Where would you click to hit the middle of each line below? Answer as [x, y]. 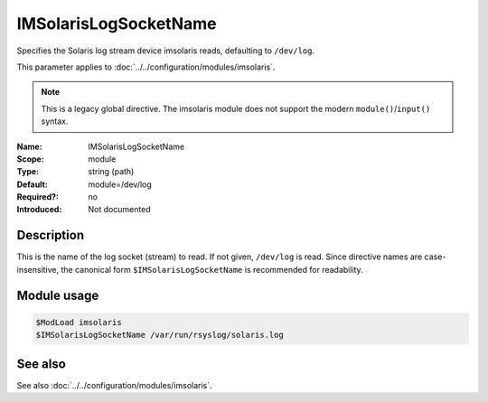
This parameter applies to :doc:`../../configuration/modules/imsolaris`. [146, 67]
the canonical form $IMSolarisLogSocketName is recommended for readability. [211, 269]
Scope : [30, 159]
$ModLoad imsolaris [79, 322]
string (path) [111, 172]
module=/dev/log [120, 184]
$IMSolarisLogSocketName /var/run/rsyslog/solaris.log [160, 335]
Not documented [119, 210]
